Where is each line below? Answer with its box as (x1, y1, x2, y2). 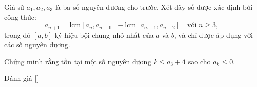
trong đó (4, 29, 31, 40)
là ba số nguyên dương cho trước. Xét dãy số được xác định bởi (55, 2, 253, 12)
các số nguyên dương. (4, 39, 70, 50)
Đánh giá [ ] (4, 73, 39, 83)
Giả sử (4, 2, 24, 12)
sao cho (188, 56, 211, 66)
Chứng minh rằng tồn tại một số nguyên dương (4, 56, 152, 66)
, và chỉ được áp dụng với (174, 29, 253, 40)
